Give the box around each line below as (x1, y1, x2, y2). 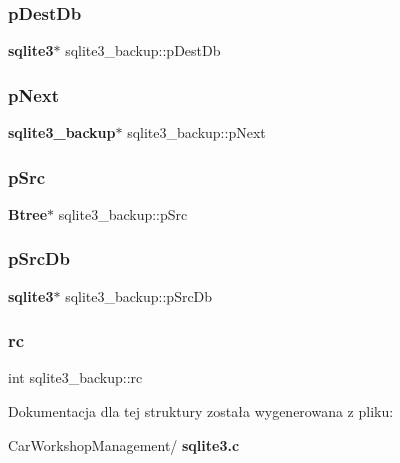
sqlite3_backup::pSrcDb (65, 285, 213, 306)
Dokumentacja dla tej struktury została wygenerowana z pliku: (8, 401, 394, 422)
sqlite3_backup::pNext (127, 122, 266, 143)
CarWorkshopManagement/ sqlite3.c (8, 434, 240, 455)
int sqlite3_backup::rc (8, 367, 143, 388)
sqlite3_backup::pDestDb (65, 40, 221, 61)
